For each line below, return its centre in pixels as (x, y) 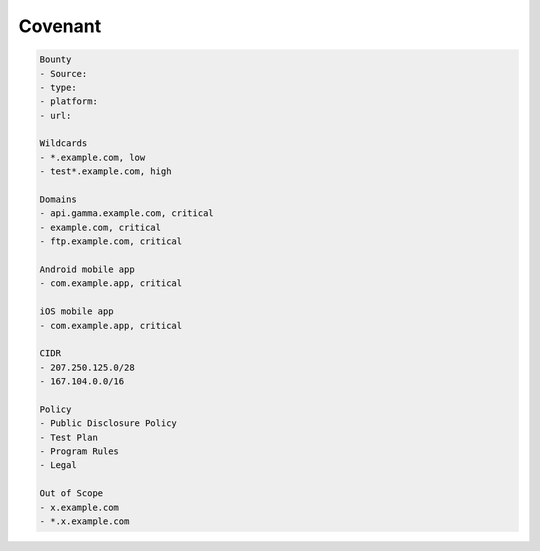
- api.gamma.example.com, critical (126, 213)
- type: (58, 87)
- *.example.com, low (92, 157)
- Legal (58, 465)
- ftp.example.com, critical (111, 241)
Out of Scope (71, 493)
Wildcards (63, 143)
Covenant (60, 26)
